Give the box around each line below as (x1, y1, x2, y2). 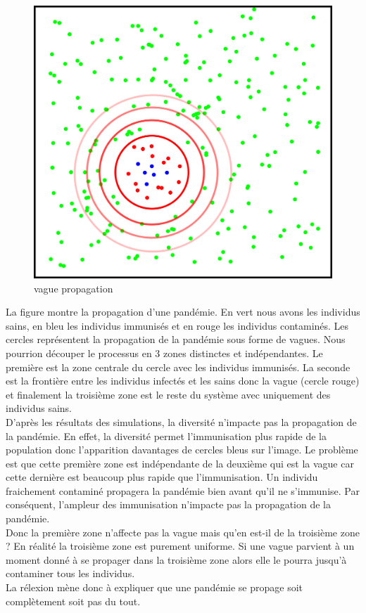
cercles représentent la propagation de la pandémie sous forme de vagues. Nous (6, 332, 346, 347)
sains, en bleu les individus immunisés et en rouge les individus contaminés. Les (6, 318, 349, 333)
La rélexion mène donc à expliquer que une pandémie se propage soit (6, 580, 303, 595)
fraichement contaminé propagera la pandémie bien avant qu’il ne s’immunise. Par (6, 483, 360, 498)
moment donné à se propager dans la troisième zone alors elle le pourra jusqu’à (6, 552, 347, 567)
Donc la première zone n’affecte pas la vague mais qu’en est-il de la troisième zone (6, 524, 360, 539)
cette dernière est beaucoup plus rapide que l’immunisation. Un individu (6, 470, 318, 484)
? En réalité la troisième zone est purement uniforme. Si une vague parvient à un (6, 538, 355, 553)
